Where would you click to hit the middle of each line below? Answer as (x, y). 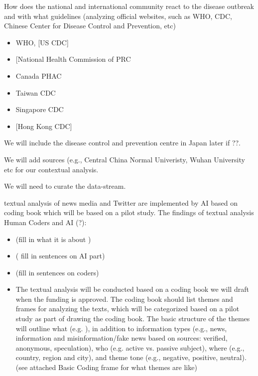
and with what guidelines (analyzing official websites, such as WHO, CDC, (118, 16)
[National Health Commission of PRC (73, 59)
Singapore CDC (40, 109)
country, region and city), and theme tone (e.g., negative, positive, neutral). (131, 357)
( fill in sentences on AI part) (60, 256)
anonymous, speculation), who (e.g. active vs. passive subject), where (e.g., (130, 347)
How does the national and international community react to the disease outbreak (129, 6)
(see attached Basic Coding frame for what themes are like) (106, 367)
